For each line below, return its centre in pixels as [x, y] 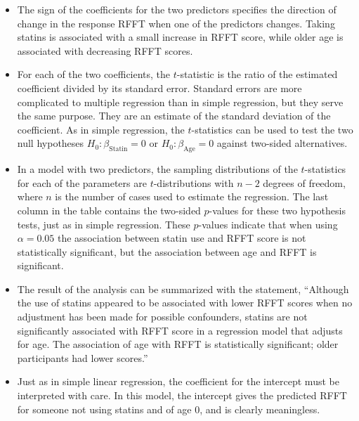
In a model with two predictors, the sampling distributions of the [157, 169]
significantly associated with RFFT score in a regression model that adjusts [180, 330]
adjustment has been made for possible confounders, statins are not [162, 317]
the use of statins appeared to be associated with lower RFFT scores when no [185, 303]
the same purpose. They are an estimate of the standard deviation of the [174, 116]
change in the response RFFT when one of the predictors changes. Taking [176, 23]
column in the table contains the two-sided [109, 210]
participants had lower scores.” [83, 357]
